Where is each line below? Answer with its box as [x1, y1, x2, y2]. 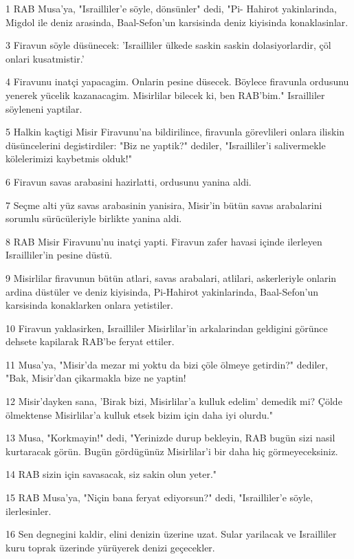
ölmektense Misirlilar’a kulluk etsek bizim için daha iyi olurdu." [5, 407, 274, 421]
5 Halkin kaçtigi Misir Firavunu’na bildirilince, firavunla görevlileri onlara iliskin [5, 124, 345, 139]
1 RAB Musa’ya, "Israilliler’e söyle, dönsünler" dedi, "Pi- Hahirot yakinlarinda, [5, 1, 337, 15]
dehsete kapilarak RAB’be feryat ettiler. [5, 334, 175, 349]
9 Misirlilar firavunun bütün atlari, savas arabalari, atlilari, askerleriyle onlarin [5, 270, 337, 285]
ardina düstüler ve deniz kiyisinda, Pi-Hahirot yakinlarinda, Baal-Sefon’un [5, 284, 319, 298]
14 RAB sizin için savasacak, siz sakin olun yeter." [5, 467, 217, 481]
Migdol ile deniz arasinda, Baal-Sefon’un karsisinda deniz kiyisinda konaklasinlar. [5, 14, 349, 29]
